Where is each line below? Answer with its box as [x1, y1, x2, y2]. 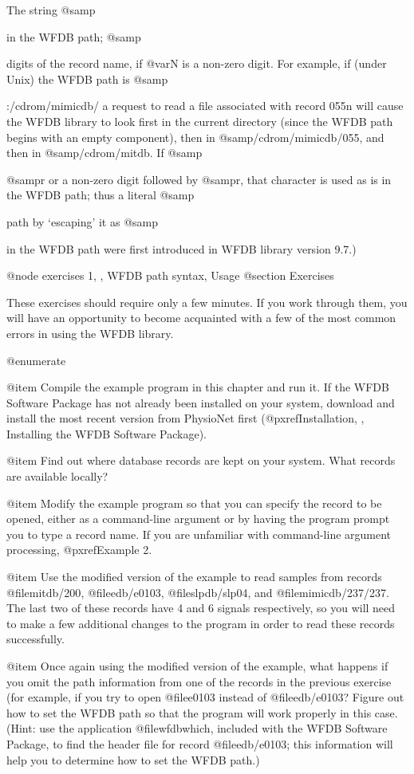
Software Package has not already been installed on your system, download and [6, 394, 395, 411]
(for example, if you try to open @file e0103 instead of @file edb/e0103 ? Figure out [6, 689, 404, 705]
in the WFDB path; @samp [6, 28, 141, 45]
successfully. [6, 631, 65, 647]
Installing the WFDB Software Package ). [6, 425, 207, 442]
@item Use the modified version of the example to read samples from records [6, 568, 382, 585]
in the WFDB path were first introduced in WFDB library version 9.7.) [6, 240, 357, 257]
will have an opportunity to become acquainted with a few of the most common [6, 309, 396, 326]
